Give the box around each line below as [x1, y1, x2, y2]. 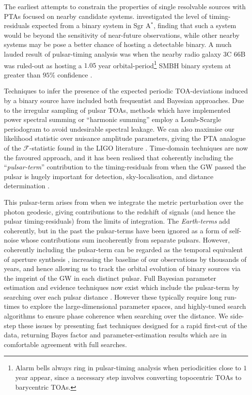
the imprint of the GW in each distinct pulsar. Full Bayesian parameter [4, 273, 217, 283]
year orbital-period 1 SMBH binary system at [98, 59, 231, 70]
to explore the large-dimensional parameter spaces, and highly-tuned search [22, 301, 246, 311]
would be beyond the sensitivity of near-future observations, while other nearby [4, 30, 240, 40]
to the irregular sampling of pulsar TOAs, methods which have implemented [4, 105, 231, 115]
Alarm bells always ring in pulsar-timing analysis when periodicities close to [15, 363, 241, 373]
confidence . [57, 69, 93, 79]
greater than [4, 69, 41, 79]
